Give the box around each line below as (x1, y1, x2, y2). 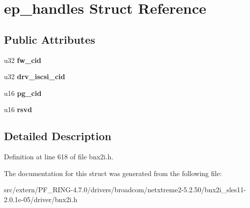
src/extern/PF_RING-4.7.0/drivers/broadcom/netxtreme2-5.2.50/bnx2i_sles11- (4, 184, 247, 195)
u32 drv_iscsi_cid (4, 71, 65, 82)
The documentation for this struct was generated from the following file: (4, 168, 222, 178)
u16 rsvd (4, 104, 32, 115)
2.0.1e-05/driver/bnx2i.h (4, 194, 78, 204)
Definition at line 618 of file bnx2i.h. (4, 151, 114, 162)
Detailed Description (4, 128, 112, 144)
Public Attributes (4, 31, 95, 47)
